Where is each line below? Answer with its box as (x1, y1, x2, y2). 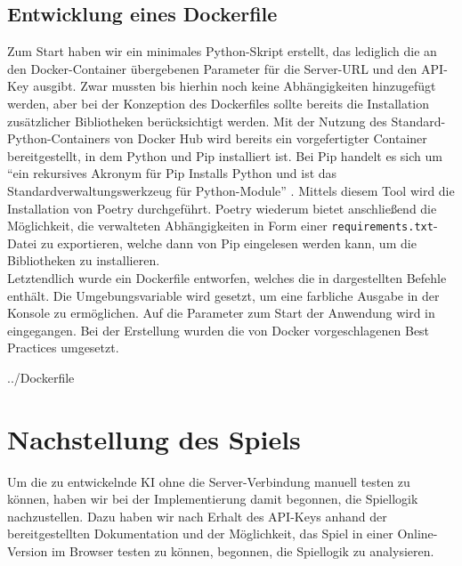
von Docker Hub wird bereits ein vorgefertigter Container (114, 129, 427, 148)
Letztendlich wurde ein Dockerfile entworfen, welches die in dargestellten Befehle (7, 268, 447, 287)
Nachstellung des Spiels (7, 420, 301, 457)
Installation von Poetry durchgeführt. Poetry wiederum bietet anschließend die (7, 198, 437, 217)
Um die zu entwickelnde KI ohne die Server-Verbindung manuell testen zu (7, 472, 410, 490)
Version (7, 542, 48, 561)
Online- (397, 524, 438, 543)
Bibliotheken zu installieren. (7, 251, 160, 270)
